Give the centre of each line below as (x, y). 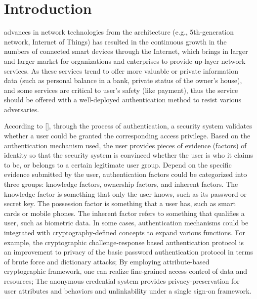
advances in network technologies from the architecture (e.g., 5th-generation (119, 32)
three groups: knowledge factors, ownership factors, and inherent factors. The (121, 184)
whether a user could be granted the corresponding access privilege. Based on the (127, 136)
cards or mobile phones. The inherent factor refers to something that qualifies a (124, 213)
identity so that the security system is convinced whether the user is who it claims (128, 155)
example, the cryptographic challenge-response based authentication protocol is (124, 242)
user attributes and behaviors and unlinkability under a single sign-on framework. (128, 290)
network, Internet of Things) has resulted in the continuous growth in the (115, 41)
